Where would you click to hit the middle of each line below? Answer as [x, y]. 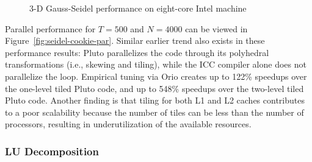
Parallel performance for [50, 28]
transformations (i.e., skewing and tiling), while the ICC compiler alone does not [156, 64]
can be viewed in [216, 28]
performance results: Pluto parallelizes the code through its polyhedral [137, 52]
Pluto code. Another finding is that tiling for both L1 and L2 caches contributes [155, 100]
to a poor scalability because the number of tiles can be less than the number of [154, 112]
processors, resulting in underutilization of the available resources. [128, 124]
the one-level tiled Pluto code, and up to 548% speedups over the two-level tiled [154, 88]
